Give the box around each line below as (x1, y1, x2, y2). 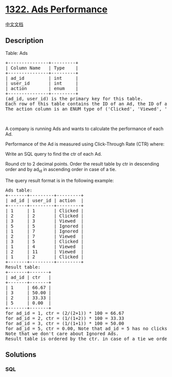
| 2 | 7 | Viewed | (5, 233, 84, 239)
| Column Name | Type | (5, 65, 78, 71)
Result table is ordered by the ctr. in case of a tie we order (5, 336, 170, 342)
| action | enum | (5, 86, 78, 91)
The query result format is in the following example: (5, 177, 114, 183)
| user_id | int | (5, 80, 78, 86)
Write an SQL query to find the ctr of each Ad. (5, 151, 102, 157)
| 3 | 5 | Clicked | (5, 238, 84, 244)
